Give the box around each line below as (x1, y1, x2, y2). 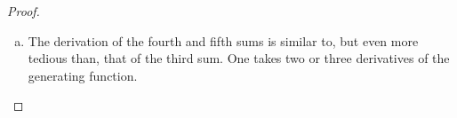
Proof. (7, 2, 40, 20)
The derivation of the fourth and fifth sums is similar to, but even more (28, 31, 419, 50)
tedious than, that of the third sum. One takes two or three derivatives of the (28, 49, 450, 67)
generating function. (28, 66, 138, 84)
